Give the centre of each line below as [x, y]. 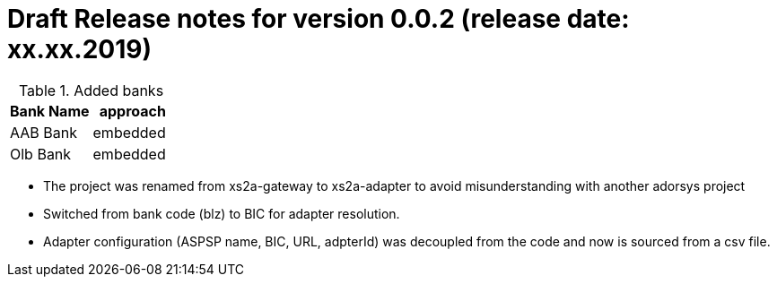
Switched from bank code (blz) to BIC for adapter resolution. [222, 213]
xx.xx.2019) [79, 49]
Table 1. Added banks [91, 90]
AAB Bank [44, 132]
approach [132, 111]
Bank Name [50, 111]
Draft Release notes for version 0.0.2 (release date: [319, 19]
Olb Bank [41, 154]
